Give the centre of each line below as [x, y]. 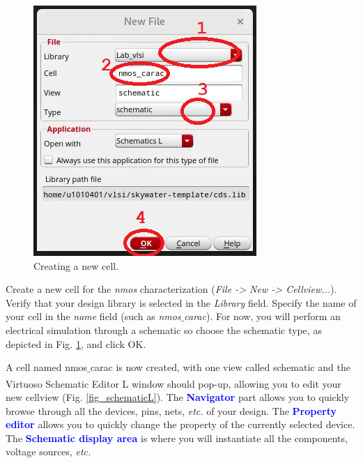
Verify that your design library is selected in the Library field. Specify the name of [181, 302]
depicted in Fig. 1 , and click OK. [76, 343]
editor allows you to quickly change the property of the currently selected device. [180, 424]
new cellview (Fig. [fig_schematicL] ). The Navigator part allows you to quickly [178, 397]
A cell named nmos [47, 367]
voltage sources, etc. [48, 451]
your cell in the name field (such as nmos [93, 316]
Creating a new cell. [76, 265]
